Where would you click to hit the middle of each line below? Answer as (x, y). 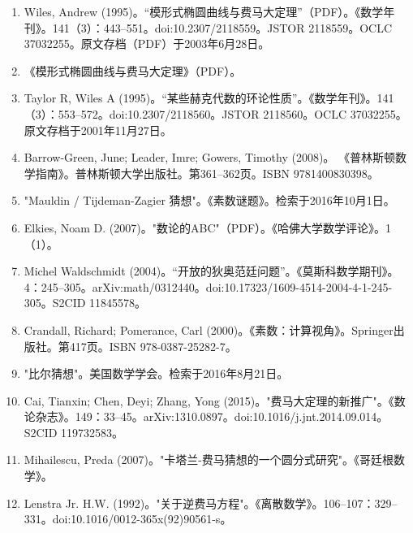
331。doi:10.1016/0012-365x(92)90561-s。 (128, 519)
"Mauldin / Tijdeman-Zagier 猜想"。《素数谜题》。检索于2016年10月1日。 (209, 200)
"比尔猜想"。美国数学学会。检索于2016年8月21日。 (156, 373)
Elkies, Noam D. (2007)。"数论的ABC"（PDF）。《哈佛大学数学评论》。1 (208, 227)
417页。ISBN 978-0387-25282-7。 (153, 346)
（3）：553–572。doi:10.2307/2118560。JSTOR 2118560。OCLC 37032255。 (215, 113)
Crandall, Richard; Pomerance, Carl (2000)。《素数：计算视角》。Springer (209, 329)
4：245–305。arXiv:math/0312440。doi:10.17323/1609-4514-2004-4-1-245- (208, 286)
